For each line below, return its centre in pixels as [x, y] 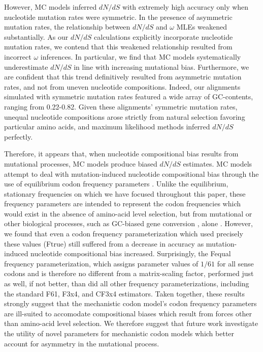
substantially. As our [36, 36]
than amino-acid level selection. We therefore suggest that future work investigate [131, 323]
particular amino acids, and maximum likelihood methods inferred [107, 127]
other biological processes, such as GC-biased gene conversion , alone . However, [128, 223]
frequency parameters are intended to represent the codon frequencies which [122, 204]
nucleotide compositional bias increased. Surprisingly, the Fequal [131, 253]
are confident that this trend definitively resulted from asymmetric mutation [123, 77]
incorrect [18, 56]
